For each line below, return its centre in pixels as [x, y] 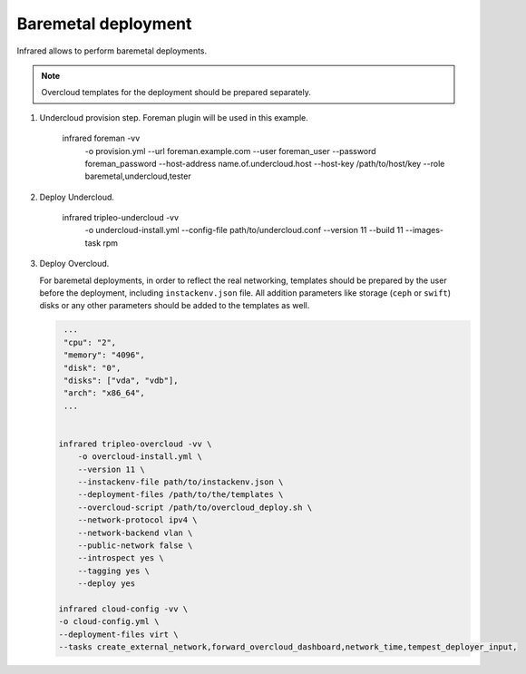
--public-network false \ [135, 546]
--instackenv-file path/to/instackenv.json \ [180, 482]
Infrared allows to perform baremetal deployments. [112, 51]
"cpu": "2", [90, 342]
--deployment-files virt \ [118, 634]
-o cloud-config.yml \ [109, 622]
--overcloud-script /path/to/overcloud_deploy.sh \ [195, 507]
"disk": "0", [93, 368]
